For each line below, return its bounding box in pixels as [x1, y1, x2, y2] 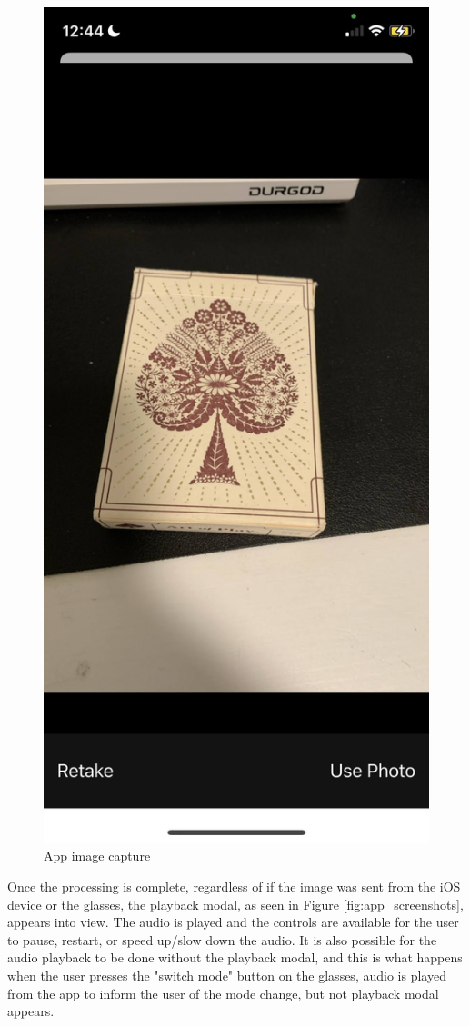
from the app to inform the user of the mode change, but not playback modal [7, 983, 439, 1002]
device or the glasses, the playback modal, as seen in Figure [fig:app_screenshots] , [7, 894, 464, 913]
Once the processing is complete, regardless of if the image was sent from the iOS [7, 877, 461, 896]
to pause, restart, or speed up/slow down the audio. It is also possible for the [7, 930, 437, 949]
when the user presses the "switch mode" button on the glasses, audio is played [7, 966, 446, 985]
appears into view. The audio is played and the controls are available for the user [7, 912, 459, 931]
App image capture [44, 846, 151, 865]
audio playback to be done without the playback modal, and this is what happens [7, 948, 463, 967]
